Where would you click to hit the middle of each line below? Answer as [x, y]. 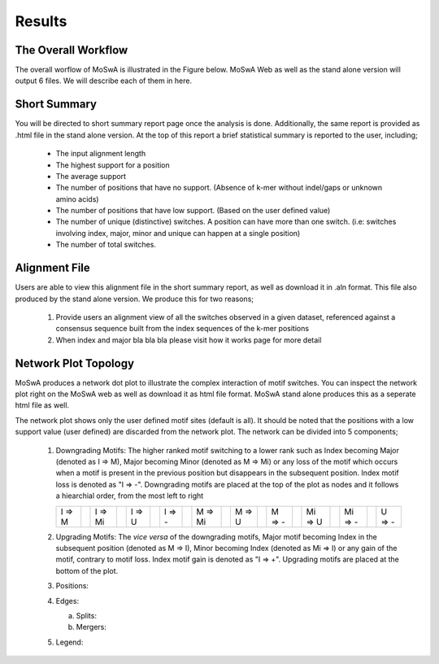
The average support [91, 176]
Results [41, 21]
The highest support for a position [113, 165]
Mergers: [91, 627]
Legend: [70, 642]
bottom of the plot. [87, 570]
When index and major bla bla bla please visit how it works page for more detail [189, 340]
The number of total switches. [106, 245]
